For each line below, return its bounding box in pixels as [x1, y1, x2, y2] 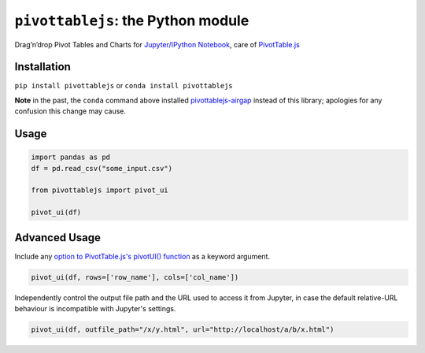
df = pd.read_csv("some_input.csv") [31, 164, 173, 173]
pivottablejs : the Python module [14, 12, 249, 29]
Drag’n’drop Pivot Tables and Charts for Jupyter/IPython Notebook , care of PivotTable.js [14, 39, 301, 49]
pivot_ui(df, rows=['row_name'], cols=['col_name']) [31, 273, 239, 281]
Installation [14, 60, 71, 74]
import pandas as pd [31, 153, 110, 162]
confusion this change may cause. [14, 106, 126, 116]
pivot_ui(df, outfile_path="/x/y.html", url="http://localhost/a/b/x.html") [31, 325, 334, 334]
